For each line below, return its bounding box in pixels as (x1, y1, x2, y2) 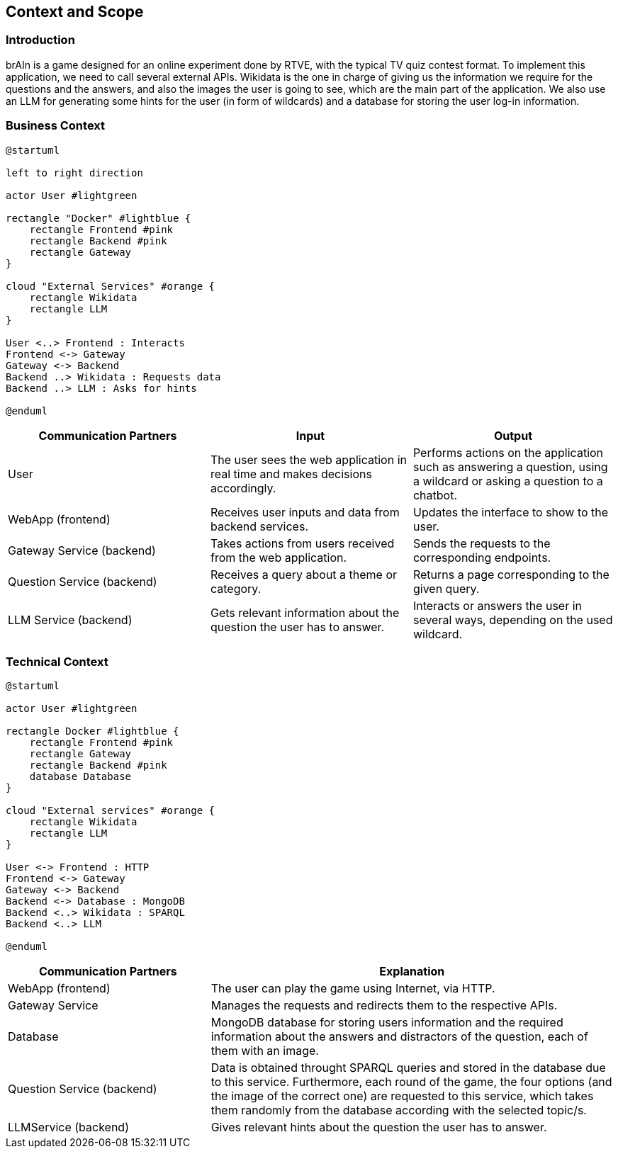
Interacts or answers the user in (412, 598, 583, 613)
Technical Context (6, 654, 108, 669)
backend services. (210, 519, 308, 533)
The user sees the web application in (210, 452, 407, 467)
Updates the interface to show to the (412, 504, 609, 519)
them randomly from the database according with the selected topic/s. (210, 1103, 587, 1118)
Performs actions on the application (412, 445, 604, 460)
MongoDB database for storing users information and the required (210, 1015, 563, 1030)
